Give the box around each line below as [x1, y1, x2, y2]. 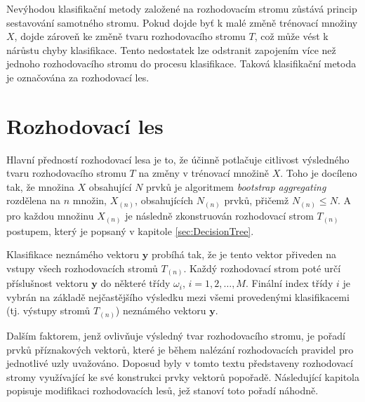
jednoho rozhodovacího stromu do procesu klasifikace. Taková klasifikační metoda [6, 56, 357, 71]
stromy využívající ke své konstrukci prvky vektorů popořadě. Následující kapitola [6, 369, 359, 384]
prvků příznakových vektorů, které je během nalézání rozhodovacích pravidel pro [6, 342, 354, 356]
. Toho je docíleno [280, 166, 357, 180]
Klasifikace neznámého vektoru [6, 247, 140, 262]
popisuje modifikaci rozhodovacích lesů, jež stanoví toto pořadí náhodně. [6, 383, 319, 398]
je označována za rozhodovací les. [6, 69, 150, 84]
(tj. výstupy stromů [6, 303, 91, 318]
